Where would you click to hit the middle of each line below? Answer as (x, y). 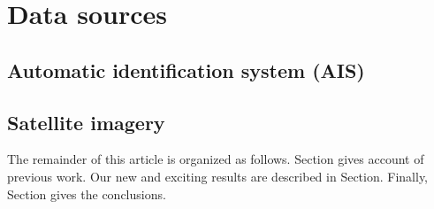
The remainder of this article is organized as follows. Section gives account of (216, 159)
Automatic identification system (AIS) (186, 70)
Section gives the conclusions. (87, 194)
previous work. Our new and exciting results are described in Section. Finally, (217, 176)
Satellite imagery (86, 122)
